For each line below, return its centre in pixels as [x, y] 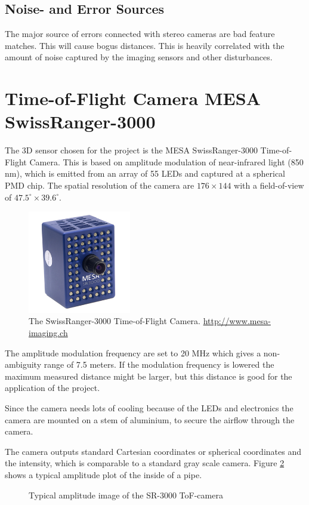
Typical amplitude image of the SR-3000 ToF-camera [126, 495]
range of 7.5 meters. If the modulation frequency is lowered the [159, 364]
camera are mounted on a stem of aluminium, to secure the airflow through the [150, 419]
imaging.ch [48, 333]
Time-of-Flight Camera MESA [133, 98]
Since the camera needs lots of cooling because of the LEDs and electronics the [149, 408]
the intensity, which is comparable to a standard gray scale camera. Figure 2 [145, 463]
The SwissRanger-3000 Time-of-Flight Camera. [115, 321]
